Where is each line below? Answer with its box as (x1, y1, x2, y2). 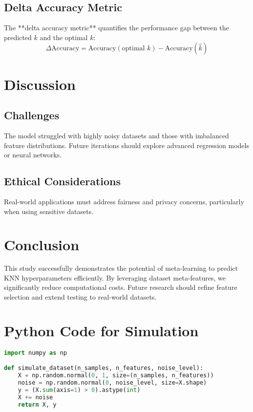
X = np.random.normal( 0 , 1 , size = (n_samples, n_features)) (18, 372, 214, 379)
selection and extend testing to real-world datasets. (4, 292, 157, 302)
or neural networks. (4, 150, 62, 160)
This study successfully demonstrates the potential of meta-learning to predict (4, 263, 238, 273)
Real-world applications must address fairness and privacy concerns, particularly (4, 196, 244, 206)
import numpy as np (4, 349, 67, 356)
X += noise (18, 393, 53, 401)
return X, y (18, 401, 57, 408)
